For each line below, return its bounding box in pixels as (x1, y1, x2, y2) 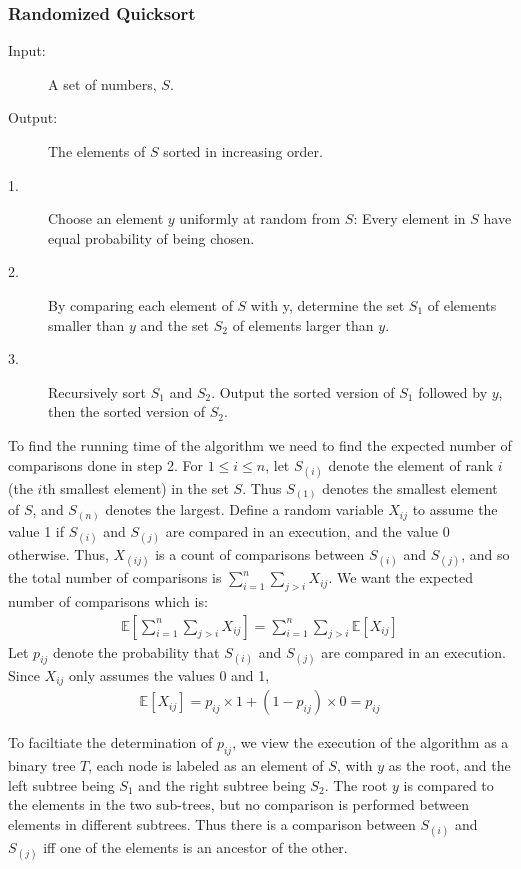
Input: (8, 40, 46, 61)
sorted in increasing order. (163, 141, 323, 161)
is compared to (403, 774, 494, 795)
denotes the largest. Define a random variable (105, 499, 384, 520)
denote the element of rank (328, 454, 494, 475)
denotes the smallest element (322, 477, 498, 498)
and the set (140, 314, 210, 335)
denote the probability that (53, 641, 220, 662)
